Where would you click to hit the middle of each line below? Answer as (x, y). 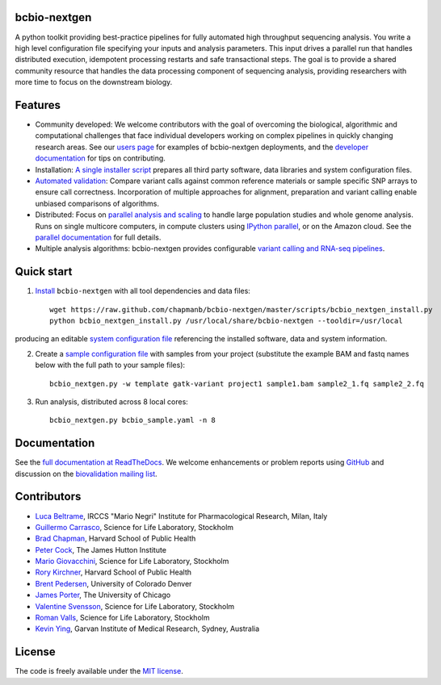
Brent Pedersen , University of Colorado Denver (113, 583)
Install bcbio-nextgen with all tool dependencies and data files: (143, 291)
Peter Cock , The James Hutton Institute (101, 549)
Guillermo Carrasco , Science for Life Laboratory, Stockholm (134, 527)
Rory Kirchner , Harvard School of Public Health (113, 572)
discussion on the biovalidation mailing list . (86, 474)
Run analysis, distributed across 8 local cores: (112, 401)
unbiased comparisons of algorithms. (97, 203)
